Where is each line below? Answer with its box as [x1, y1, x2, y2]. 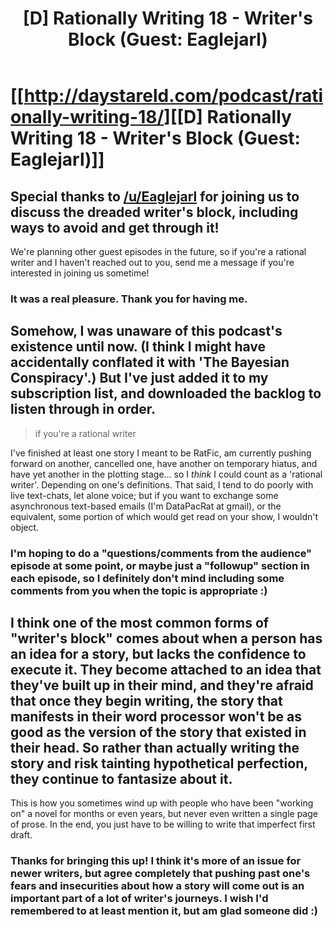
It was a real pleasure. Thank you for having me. [10, 292, 248, 306]
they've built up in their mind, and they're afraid [10, 677, 314, 694]
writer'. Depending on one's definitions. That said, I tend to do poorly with [10, 478, 314, 491]
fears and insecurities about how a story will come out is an [10, 879, 305, 893]
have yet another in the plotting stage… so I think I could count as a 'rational [10, 468, 323, 480]
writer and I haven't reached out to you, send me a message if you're [10, 257, 295, 268]
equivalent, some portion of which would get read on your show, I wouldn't [10, 510, 319, 522]
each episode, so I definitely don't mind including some [10, 571, 285, 585]
